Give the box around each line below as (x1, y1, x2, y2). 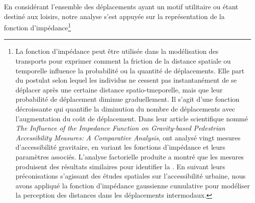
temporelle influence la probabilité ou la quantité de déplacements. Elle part (15, 65, 245, 75)
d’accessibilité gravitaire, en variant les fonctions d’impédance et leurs (15, 142, 226, 152)
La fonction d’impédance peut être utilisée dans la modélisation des (15, 46, 219, 56)
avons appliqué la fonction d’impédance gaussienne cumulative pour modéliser (15, 180, 250, 190)
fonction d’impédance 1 (4, 21, 71, 32)
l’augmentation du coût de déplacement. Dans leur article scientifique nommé (15, 113, 248, 123)
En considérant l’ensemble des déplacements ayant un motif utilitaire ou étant (4, 1, 238, 11)
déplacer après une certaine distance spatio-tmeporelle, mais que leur (15, 84, 223, 94)
